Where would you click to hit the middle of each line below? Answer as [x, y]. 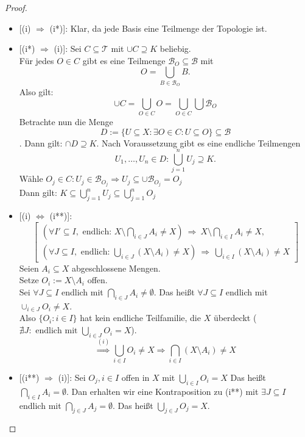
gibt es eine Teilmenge [124, 60]
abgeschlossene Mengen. [116, 268]
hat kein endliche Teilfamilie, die [140, 318]
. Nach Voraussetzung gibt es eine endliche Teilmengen [198, 143]
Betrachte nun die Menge [66, 122]
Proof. [16, 7]
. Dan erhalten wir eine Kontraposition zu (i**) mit [163, 391]
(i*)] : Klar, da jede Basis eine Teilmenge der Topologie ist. [158, 28]
